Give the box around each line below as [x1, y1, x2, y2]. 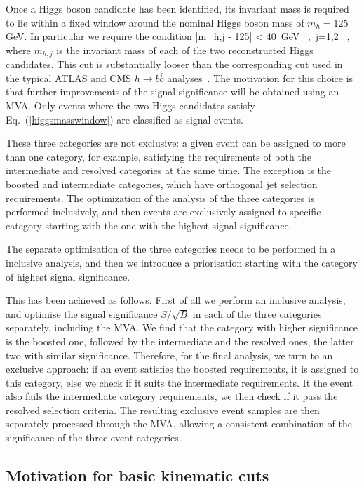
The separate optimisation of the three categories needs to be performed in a [6, 241, 336, 256]
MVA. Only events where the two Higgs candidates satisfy [6, 98, 255, 113]
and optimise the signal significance [6, 306, 158, 321]
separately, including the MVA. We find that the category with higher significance [6, 320, 358, 335]
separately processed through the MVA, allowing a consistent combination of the [6, 416, 353, 431]
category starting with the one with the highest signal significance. [6, 218, 292, 232]
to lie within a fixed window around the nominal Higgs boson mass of [6, 15, 304, 29]
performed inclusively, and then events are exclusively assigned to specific [6, 204, 321, 219]
